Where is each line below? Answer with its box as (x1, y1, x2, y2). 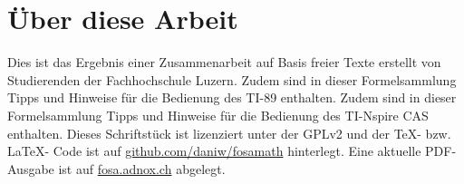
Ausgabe (7, 159, 54, 178)
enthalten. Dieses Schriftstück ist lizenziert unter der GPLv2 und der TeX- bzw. (7, 123, 451, 142)
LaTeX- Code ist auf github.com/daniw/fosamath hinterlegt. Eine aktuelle (7, 141, 421, 160)
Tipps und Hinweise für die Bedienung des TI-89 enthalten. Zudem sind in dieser (7, 88, 457, 107)
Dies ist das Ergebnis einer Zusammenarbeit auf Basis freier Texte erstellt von (7, 53, 441, 72)
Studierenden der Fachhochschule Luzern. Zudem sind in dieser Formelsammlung (7, 70, 457, 89)
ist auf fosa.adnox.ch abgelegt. (58, 159, 226, 178)
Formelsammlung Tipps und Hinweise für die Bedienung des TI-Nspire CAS (7, 105, 429, 124)
